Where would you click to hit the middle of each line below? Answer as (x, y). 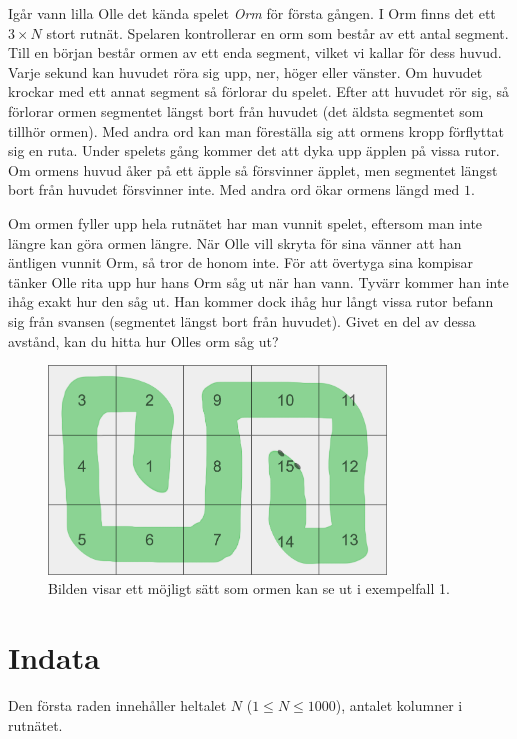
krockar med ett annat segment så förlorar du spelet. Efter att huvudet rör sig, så (259, 91)
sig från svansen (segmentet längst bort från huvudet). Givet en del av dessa (242, 320)
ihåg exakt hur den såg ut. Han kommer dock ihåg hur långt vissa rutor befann (251, 301)
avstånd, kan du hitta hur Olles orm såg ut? (143, 340)
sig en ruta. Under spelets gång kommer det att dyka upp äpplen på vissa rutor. (254, 150)
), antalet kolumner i (399, 705)
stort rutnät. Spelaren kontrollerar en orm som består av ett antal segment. (277, 32)
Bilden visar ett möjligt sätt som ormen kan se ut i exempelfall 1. (249, 588)
